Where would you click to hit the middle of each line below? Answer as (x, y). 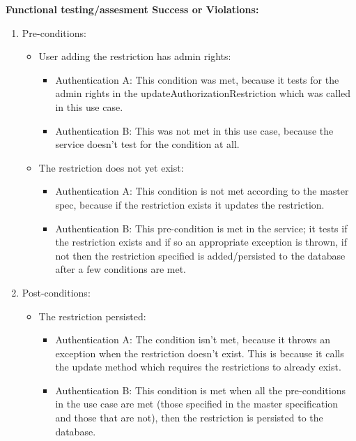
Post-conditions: (56, 292)
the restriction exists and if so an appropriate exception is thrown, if (201, 242)
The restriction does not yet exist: (111, 167)
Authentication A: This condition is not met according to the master (202, 191)
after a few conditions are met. (121, 269)
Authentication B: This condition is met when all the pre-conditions (200, 390)
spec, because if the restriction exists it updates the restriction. (190, 204)
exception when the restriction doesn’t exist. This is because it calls (200, 353)
